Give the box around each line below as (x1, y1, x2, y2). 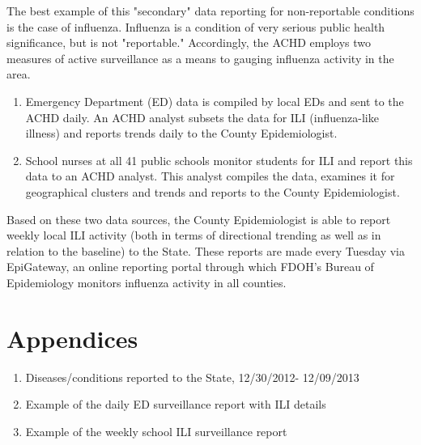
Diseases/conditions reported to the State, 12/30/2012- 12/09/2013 (25, 368, 359, 385)
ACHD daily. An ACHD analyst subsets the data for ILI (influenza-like (25, 108, 379, 125)
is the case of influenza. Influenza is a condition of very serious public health (6, 18, 385, 35)
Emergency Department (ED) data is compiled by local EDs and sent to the (25, 92, 404, 109)
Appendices (6, 321, 138, 354)
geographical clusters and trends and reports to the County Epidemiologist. (25, 183, 400, 200)
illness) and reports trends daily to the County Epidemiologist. (25, 125, 338, 142)
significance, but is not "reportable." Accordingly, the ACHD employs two (6, 34, 372, 51)
